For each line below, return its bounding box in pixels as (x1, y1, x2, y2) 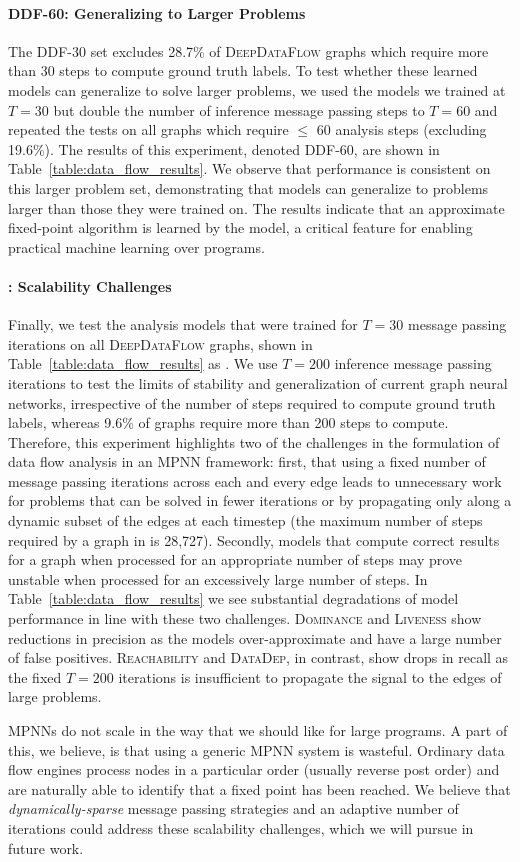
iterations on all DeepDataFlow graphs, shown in (8, 333, 313, 354)
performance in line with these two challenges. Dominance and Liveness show (8, 608, 482, 629)
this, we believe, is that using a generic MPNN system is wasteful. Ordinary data (8, 739, 505, 760)
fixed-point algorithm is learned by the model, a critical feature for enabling (8, 217, 473, 238)
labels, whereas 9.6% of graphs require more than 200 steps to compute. (8, 412, 449, 433)
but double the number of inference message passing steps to (53, 99, 425, 120)
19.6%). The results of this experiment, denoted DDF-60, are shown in (8, 138, 440, 159)
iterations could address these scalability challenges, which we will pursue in (8, 817, 474, 838)
